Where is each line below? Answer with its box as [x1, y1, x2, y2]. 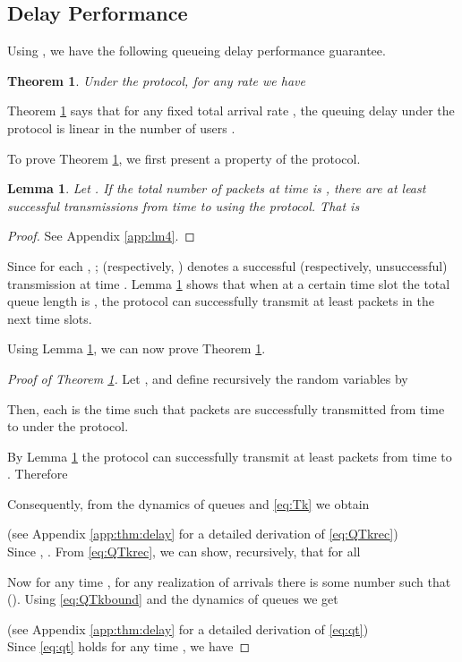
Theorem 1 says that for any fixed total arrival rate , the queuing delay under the [7, 101, 455, 120]
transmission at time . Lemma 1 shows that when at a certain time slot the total [7, 274, 450, 293]
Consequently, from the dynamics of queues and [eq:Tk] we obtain [7, 494, 370, 513]
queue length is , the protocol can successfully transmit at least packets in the [7, 292, 434, 310]
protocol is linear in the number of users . [7, 118, 235, 137]
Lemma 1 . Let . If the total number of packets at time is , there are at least [7, 179, 426, 198]
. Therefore [7, 464, 68, 483]
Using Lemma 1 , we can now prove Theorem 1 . [7, 339, 266, 358]
